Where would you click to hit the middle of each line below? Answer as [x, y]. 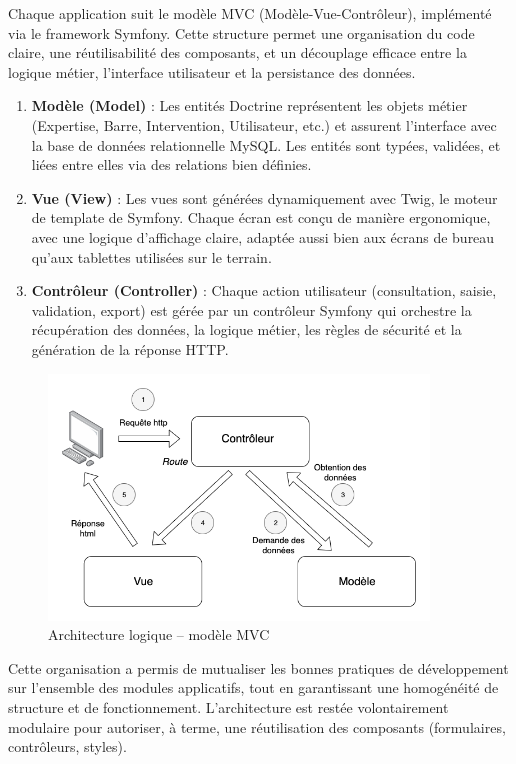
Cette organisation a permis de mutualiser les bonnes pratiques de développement [258, 667]
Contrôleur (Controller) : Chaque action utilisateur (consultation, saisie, [264, 290]
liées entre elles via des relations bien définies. [171, 164]
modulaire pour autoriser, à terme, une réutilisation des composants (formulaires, [257, 726]
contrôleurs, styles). [67, 746]
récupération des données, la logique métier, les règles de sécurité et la [246, 329]
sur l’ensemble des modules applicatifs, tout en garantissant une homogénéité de [253, 687]
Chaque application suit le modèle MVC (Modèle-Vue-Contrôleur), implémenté [250, 13]
